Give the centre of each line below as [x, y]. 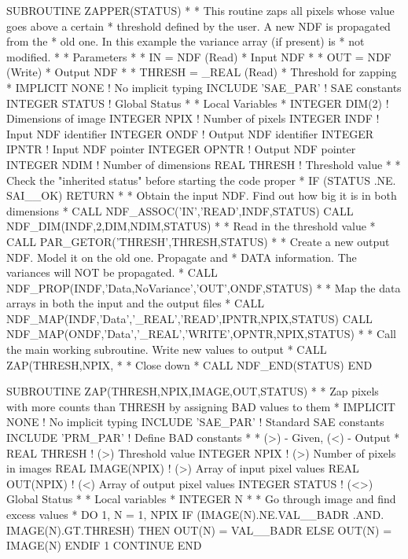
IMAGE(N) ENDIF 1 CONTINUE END [104, 545]
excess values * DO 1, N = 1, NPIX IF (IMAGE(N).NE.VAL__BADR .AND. [195, 514]
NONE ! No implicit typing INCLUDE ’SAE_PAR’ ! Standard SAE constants [195, 422]
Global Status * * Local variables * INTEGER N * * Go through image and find [201, 499]
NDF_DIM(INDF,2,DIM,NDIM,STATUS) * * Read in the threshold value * [191, 226]
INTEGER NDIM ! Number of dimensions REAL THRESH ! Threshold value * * [204, 164]
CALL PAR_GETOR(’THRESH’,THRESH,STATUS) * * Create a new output [198, 241]
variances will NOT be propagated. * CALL [112, 272]
